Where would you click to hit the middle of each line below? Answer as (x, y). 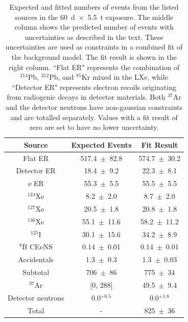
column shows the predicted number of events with (94, 27)
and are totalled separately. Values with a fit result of (94, 117)
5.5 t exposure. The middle (131, 17)
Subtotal (36, 272)
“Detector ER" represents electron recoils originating (94, 87)
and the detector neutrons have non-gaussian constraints (94, 107)
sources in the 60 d (45, 17)
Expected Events (101, 144)
